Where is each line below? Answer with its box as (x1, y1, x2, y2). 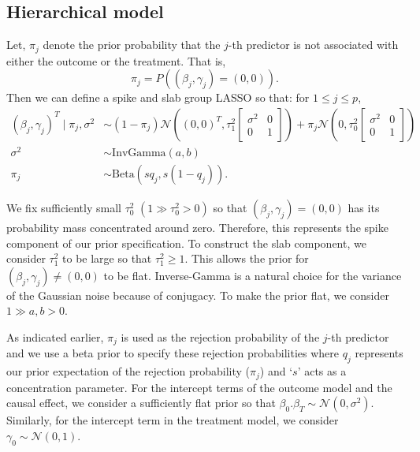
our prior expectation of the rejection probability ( (6, 363, 251, 379)
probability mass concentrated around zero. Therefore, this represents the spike (6, 219, 388, 236)
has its (348, 200, 380, 216)
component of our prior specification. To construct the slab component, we (6, 234, 366, 251)
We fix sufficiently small (6, 200, 121, 216)
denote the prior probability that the (43, 36, 221, 53)
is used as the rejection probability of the (121, 328, 320, 345)
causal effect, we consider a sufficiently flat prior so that (6, 394, 276, 411)
